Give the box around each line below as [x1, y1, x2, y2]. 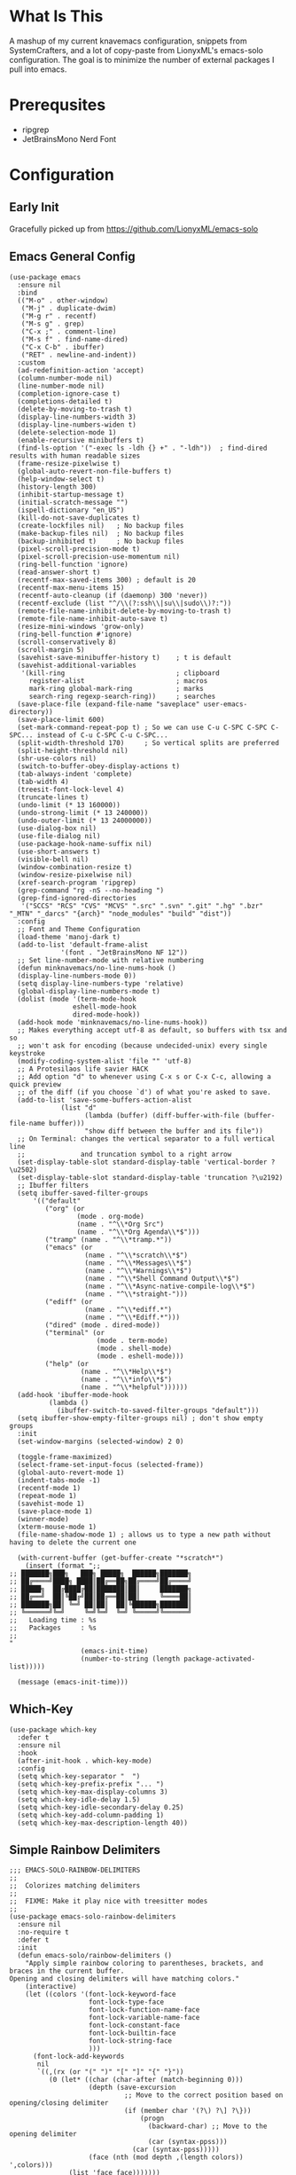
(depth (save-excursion [88, 2083, 176, 2093]
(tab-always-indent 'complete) [17, 769, 133, 778]
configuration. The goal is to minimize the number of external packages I [9, 54, 275, 65]
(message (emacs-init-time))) [17, 1677, 129, 1686]
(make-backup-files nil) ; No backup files [17, 529, 184, 538]
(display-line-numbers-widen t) [17, 420, 137, 429]
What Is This [9, 6, 104, 27]
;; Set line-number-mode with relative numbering [17, 955, 204, 964]
